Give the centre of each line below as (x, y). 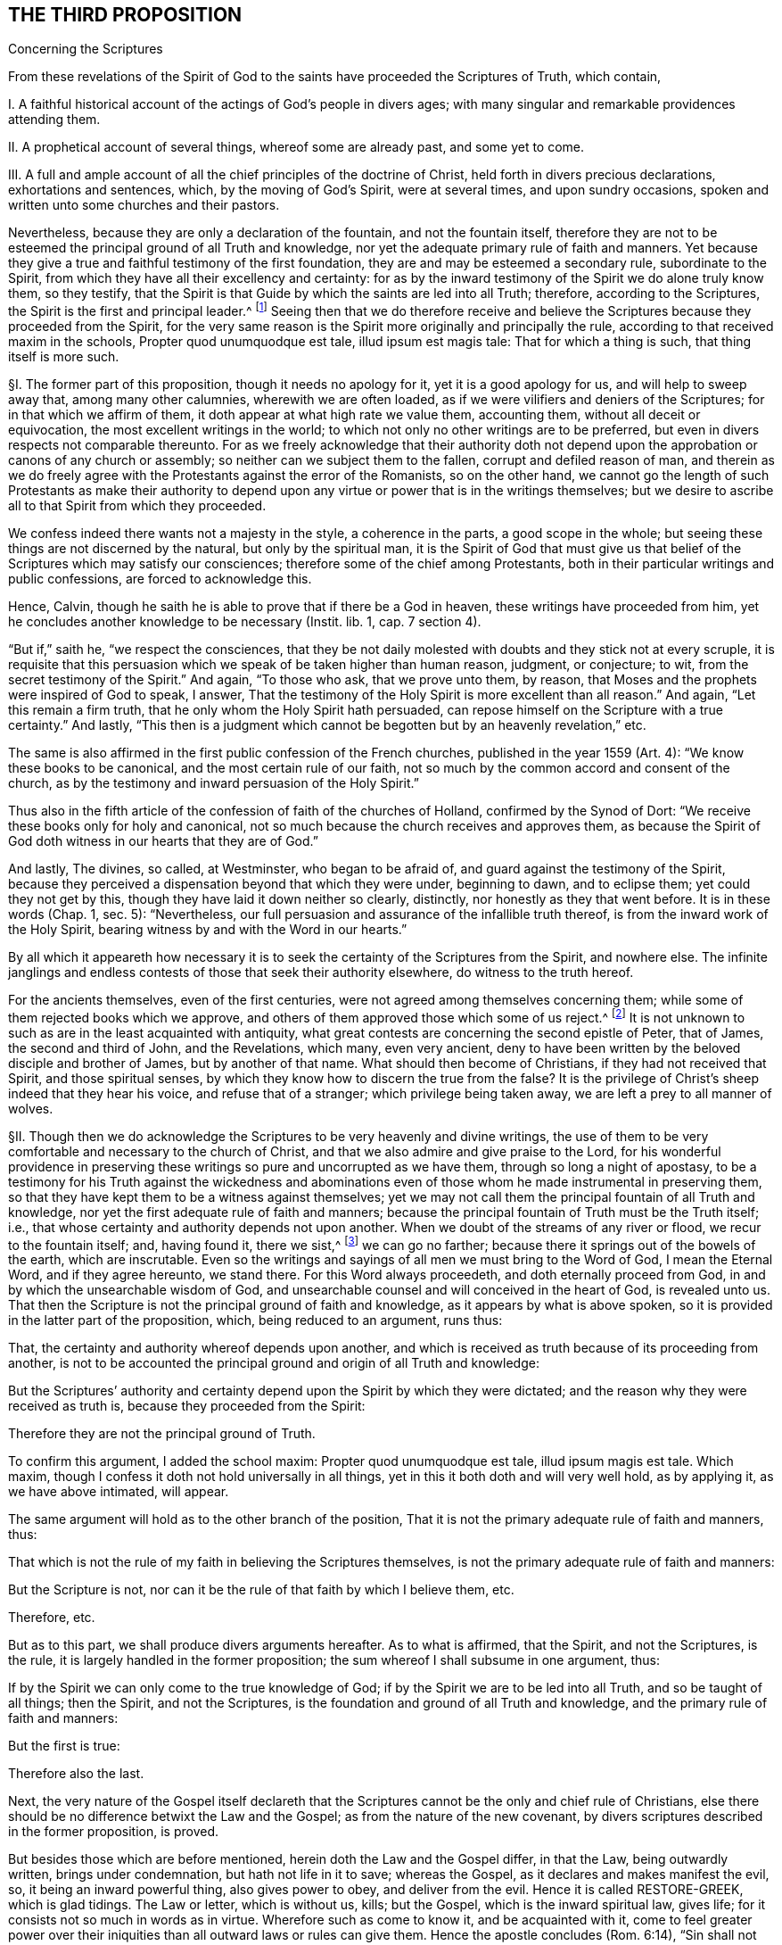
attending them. (54, 120)
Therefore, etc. (52, 1618)
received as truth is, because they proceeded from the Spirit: (187, 1406)
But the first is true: (64, 1746)
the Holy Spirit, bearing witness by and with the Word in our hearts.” (208, 930)
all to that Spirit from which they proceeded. (137, 506)
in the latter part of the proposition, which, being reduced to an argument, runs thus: (255, 1320)
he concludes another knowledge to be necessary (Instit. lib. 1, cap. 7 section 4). (245, 622)
